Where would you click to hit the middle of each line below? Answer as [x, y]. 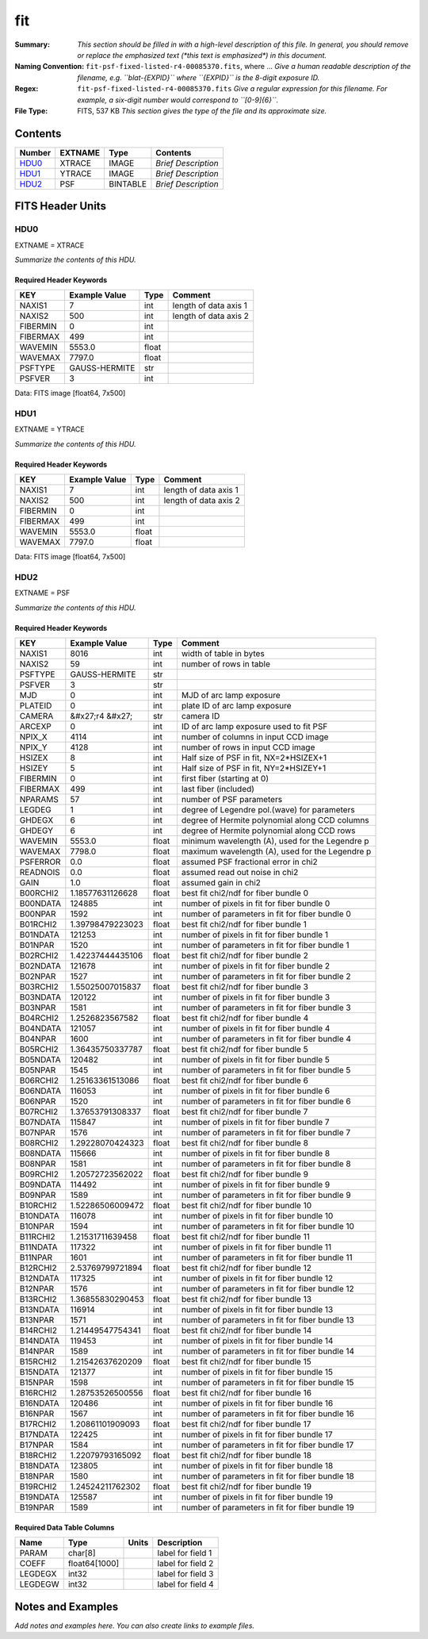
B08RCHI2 [39, 1143]
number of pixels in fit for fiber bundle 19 [257, 1497]
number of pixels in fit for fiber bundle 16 [257, 1403]
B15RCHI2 [38, 1362]
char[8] [82, 1553]
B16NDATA [39, 1403]
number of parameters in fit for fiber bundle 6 [266, 1101]
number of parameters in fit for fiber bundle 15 [267, 1383]
